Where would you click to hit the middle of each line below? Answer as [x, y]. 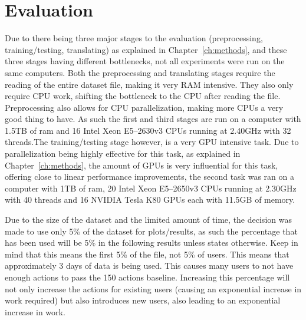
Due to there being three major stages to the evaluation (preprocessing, [134, 38]
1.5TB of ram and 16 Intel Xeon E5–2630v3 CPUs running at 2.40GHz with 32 [148, 130]
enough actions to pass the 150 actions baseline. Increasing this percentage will [147, 277]
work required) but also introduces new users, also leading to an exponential [143, 300]
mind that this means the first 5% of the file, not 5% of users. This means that [147, 254]
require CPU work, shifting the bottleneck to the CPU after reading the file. [143, 96]
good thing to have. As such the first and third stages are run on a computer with [153, 119]
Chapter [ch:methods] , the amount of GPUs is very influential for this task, [142, 165]
